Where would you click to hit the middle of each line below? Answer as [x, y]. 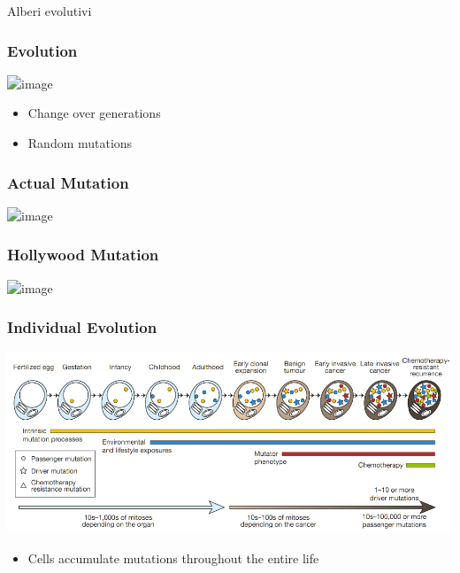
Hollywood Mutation [83, 255]
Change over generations [94, 113]
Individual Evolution [82, 327]
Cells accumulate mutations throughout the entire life [173, 558]
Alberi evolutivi [50, 11]
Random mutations [80, 143]
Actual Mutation [68, 182]
